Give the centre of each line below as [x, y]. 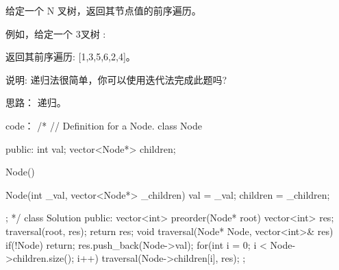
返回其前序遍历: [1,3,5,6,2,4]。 [71, 57]
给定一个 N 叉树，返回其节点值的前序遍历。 [103, 10]
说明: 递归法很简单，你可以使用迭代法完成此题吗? [116, 79]
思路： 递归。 [36, 102]
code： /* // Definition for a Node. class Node [104, 125]
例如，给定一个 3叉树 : [56, 33]
